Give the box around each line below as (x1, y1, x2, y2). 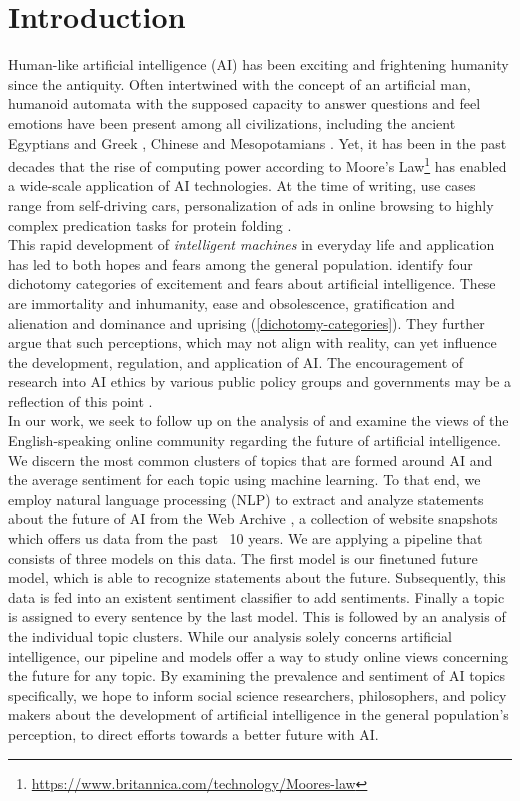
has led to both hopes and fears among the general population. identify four (8, 253, 473, 274)
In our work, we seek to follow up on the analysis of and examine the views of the (8, 410, 509, 431)
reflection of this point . (8, 390, 153, 411)
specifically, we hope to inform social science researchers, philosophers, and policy (8, 684, 507, 705)
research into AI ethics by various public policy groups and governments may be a (8, 371, 512, 392)
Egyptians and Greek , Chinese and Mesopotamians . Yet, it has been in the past (8, 132, 507, 153)
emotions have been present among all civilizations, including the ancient (8, 112, 456, 133)
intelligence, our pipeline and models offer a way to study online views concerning (8, 645, 509, 666)
